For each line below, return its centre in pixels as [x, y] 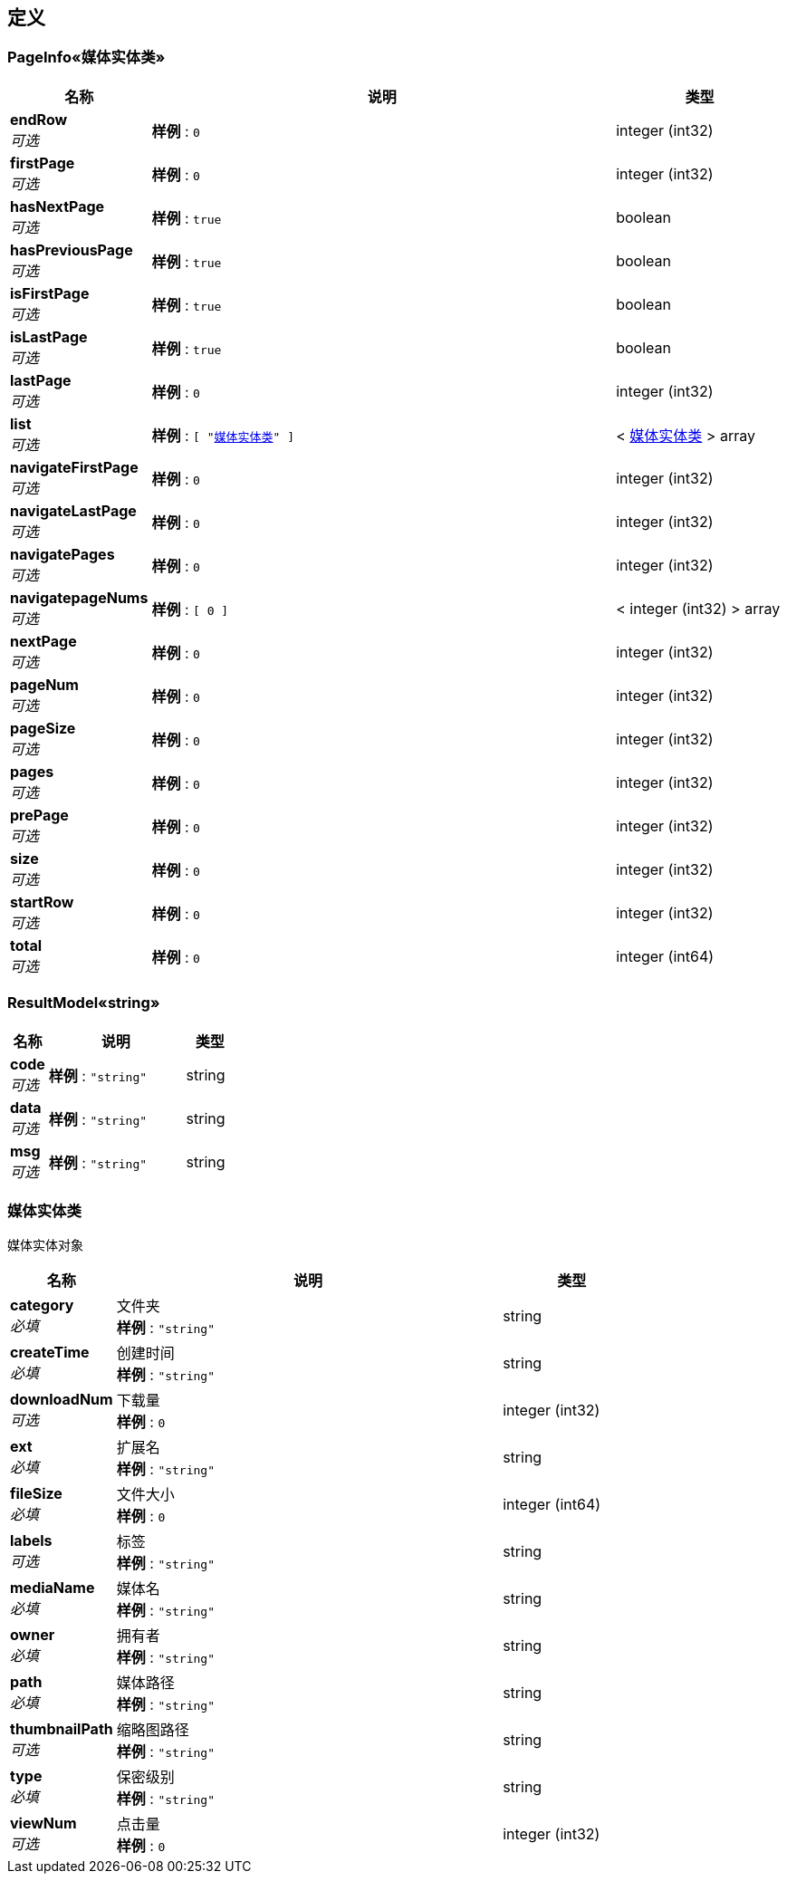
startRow [42, 902]
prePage [39, 815]
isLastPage [49, 336]
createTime [50, 1353]
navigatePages [62, 554]
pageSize [43, 728]
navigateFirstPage [74, 467]
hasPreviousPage [72, 250]
